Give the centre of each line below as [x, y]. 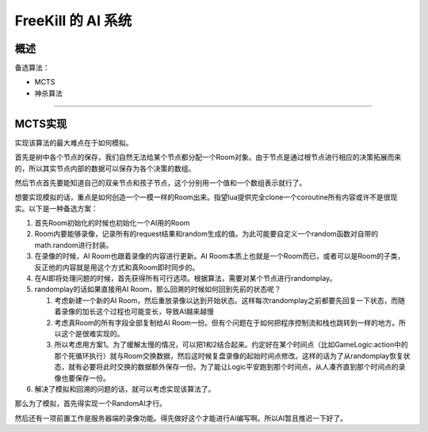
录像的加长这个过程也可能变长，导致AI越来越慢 [137, 312]
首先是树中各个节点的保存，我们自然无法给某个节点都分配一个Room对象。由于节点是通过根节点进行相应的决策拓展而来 [208, 157]
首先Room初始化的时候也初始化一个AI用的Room [112, 223]
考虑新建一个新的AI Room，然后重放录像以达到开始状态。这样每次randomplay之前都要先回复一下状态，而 [226, 300]
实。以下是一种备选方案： [56, 208]
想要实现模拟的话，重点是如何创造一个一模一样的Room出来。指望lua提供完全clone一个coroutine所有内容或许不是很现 [206, 197]
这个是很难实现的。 [92, 333]
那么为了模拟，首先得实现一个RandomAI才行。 [90, 404]
